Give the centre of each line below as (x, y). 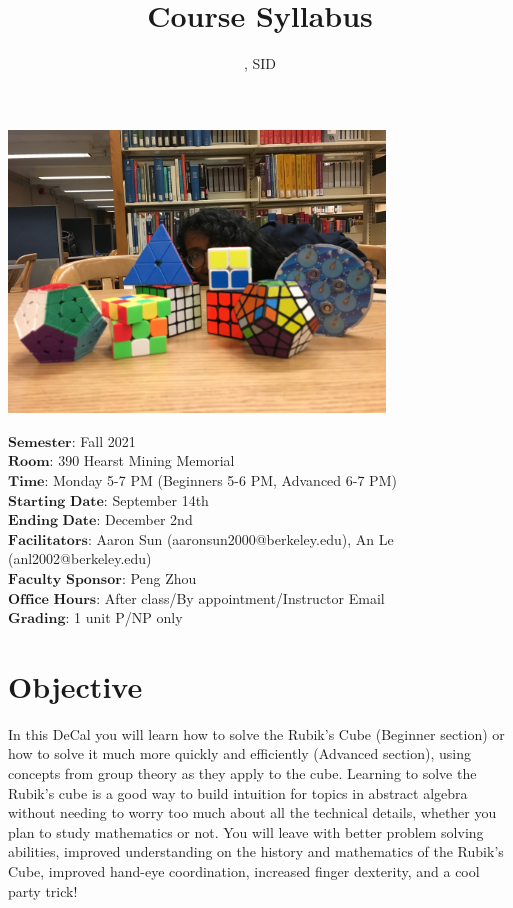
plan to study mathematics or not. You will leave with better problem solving (246, 831)
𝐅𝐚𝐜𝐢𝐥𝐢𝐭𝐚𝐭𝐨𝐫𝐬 (48, 540)
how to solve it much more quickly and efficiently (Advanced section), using (240, 753)
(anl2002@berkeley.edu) (80, 558)
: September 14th (156, 499)
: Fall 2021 (103, 440)
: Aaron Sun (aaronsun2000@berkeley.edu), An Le (240, 538)
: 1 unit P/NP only (124, 617)
